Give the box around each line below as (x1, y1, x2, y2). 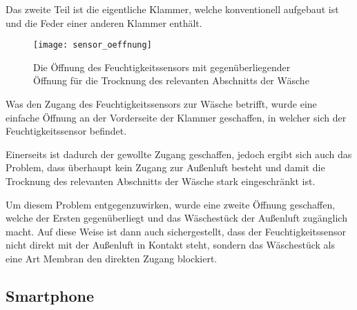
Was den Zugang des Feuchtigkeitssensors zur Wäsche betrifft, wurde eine (6, 97, 317, 111)
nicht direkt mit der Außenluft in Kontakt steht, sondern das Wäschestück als (6, 238, 335, 252)
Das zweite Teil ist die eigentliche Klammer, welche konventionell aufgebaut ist (6, 2, 339, 16)
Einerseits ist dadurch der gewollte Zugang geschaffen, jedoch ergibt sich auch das (6, 146, 352, 161)
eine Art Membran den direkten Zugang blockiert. (6, 251, 218, 265)
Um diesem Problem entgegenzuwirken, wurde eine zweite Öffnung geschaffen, (6, 197, 336, 211)
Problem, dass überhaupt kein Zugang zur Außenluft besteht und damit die (6, 160, 325, 175)
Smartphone (6, 284, 95, 306)
